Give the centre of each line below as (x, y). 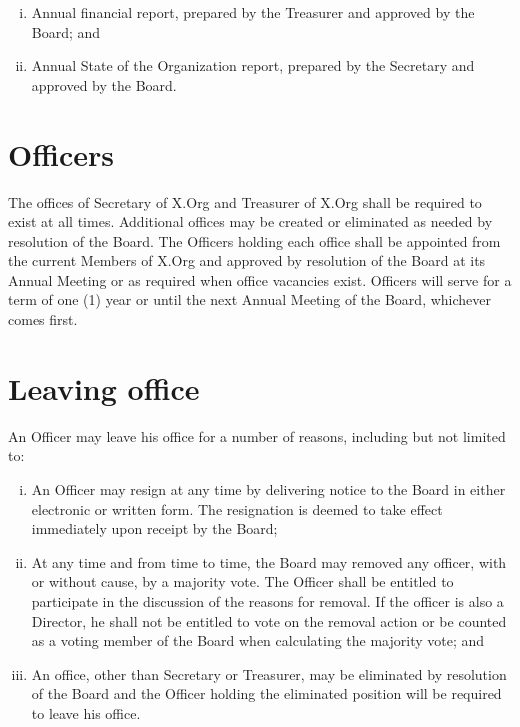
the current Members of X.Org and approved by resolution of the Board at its (247, 260)
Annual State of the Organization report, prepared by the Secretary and (253, 65)
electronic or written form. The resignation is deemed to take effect (237, 508)
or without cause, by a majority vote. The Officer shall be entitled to (242, 581)
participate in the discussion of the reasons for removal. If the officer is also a (267, 600)
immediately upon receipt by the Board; (154, 528)
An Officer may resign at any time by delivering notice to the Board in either (268, 488)
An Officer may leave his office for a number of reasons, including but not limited (257, 435)
